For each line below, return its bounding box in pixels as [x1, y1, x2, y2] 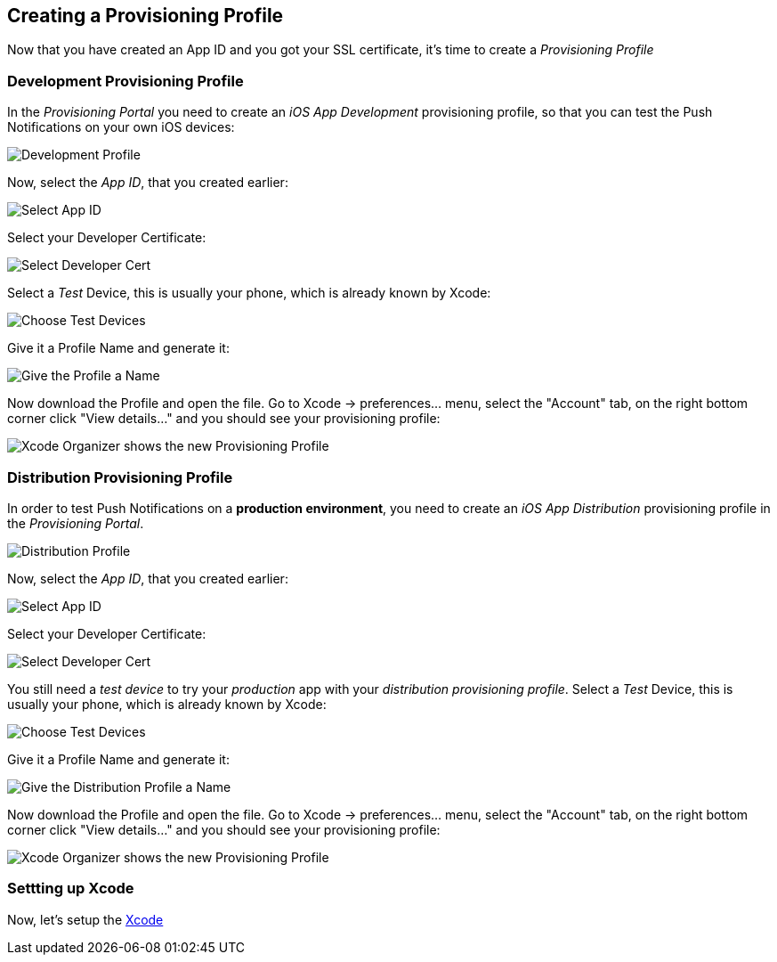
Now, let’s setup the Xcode [7, 911, 164, 927]
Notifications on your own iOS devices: [7, 119, 235, 135]
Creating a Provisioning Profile [7, 4, 284, 27]
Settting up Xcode [7, 879, 134, 898]
